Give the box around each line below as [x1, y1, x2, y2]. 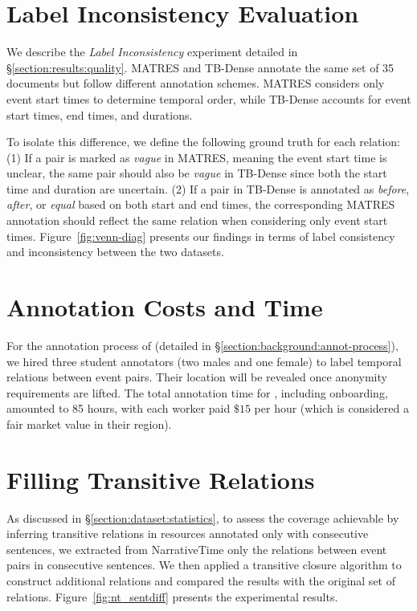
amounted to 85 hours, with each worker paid [6, 400, 231, 417]
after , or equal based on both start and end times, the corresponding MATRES [6, 196, 395, 213]
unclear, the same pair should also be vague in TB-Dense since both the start [6, 165, 387, 181]
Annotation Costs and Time [6, 291, 323, 324]
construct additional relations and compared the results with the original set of [6, 572, 395, 589]
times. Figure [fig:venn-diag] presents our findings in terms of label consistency [6, 227, 395, 244]
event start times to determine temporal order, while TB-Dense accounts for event [6, 90, 411, 107]
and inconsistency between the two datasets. [6, 243, 224, 260]
